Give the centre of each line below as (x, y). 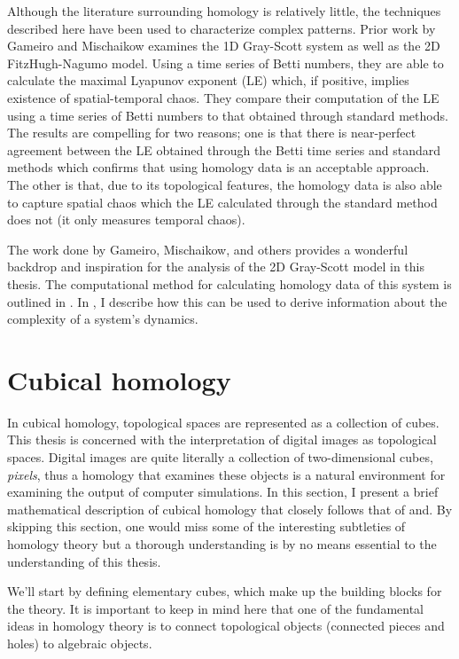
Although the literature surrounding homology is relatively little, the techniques (224, 11)
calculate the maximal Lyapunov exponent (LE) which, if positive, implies (208, 80)
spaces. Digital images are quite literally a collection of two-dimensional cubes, (220, 457)
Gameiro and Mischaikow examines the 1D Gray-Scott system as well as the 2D (224, 46)
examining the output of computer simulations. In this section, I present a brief (223, 492)
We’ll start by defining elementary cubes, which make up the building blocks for (225, 591)
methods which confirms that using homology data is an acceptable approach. (218, 167)
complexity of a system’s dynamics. (103, 319)
